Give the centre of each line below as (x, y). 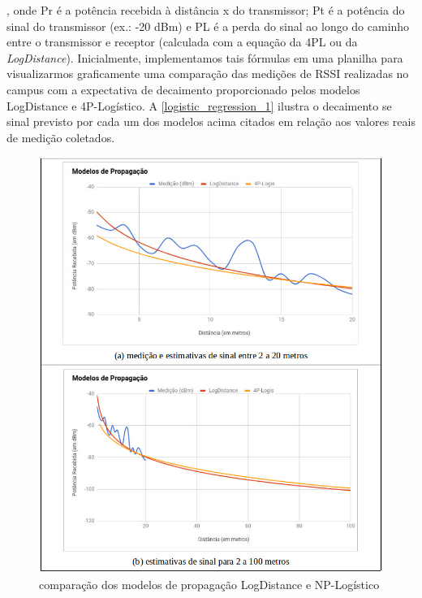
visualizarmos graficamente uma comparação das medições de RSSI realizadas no (208, 74)
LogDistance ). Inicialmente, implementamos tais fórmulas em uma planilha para (205, 57)
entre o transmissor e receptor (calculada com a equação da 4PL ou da (182, 42)
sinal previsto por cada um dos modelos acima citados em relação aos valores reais (211, 121)
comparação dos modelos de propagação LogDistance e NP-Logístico (209, 584)
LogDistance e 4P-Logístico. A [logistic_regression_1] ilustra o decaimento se (199, 105)
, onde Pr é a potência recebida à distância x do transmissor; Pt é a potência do (206, 10)
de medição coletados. (61, 137)
